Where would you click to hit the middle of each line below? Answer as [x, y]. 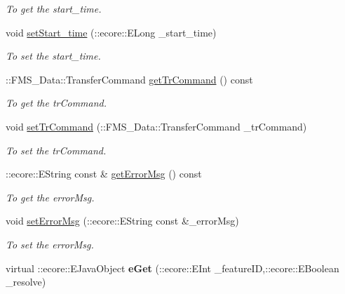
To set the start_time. [53, 56]
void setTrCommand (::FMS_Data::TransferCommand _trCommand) [156, 126]
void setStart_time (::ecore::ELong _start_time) [111, 32]
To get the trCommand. [56, 103]
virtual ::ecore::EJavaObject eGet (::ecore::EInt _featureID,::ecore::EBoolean [172, 268]
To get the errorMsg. [50, 197]
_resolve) [26, 282]
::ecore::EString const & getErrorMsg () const [104, 174]
